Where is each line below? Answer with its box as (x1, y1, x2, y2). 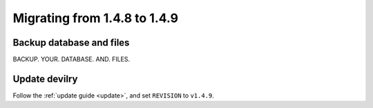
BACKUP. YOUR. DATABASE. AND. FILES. (12, 55, 131, 64)
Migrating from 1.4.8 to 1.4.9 (12, 10, 179, 26)
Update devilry (12, 73, 78, 84)
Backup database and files (12, 37, 130, 48)
